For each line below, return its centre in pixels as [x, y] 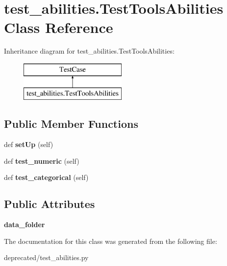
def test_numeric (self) [42, 161]
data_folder [25, 224]
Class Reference [59, 27]
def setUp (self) [29, 144]
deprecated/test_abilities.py [46, 257]
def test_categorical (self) [46, 177]
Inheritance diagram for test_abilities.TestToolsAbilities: [89, 51]
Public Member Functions [71, 124]
